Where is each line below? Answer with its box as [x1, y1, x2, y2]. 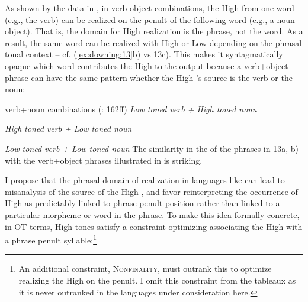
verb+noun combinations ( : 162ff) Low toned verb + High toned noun [5, 102, 257, 115]
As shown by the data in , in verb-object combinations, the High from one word [5, 2, 294, 14]
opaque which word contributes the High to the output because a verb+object [5, 59, 288, 72]
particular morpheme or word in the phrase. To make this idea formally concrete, [5, 208, 300, 220]
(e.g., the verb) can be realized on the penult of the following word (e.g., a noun [5, 13, 295, 25]
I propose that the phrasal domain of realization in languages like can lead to [5, 174, 285, 186]
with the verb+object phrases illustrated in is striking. [5, 154, 203, 166]
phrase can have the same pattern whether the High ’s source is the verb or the [5, 71, 293, 83]
